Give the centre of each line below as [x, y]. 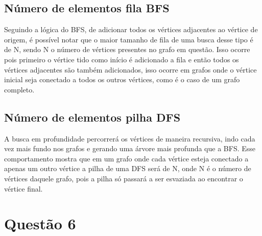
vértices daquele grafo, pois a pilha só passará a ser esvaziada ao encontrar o [124, 178]
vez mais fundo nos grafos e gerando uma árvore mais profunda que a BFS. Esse [130, 148]
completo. [19, 89]
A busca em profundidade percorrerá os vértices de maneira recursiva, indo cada [130, 138]
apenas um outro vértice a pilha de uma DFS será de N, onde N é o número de [128, 168]
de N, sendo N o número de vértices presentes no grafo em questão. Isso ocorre [127, 49]
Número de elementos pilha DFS [92, 117]
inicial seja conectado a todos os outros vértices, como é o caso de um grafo [122, 79]
